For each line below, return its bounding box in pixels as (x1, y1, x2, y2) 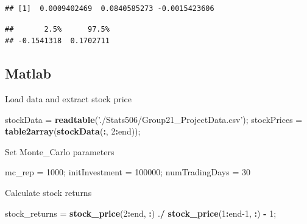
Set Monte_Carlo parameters (5, 145, 115, 158)
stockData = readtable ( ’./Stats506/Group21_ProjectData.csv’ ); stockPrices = (5, 113, 303, 125)
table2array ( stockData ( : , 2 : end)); (5, 125, 141, 138)
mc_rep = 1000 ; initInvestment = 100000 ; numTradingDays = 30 (5, 166, 250, 178)
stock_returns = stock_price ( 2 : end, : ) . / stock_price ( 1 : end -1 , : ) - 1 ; (5, 206, 277, 219)
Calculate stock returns (5, 186, 92, 198)
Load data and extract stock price (5, 92, 132, 105)
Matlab (5, 64, 51, 83)
